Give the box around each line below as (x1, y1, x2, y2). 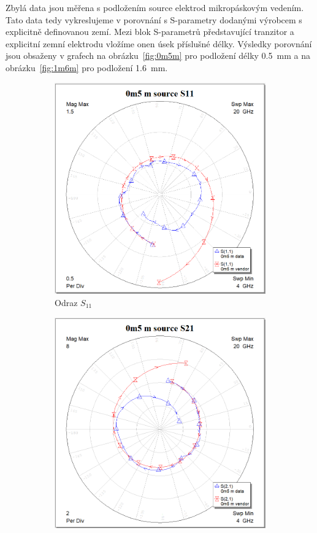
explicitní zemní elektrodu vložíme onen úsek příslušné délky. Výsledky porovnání (6, 37, 312, 50)
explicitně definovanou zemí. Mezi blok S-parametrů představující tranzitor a (6, 25, 294, 38)
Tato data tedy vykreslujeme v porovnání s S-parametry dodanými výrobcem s (6, 13, 302, 26)
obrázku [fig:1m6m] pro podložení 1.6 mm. (6, 61, 168, 74)
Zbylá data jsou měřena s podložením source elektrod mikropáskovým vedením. (6, 1, 304, 13)
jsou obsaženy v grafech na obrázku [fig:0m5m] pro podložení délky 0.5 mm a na (6, 49, 310, 62)
